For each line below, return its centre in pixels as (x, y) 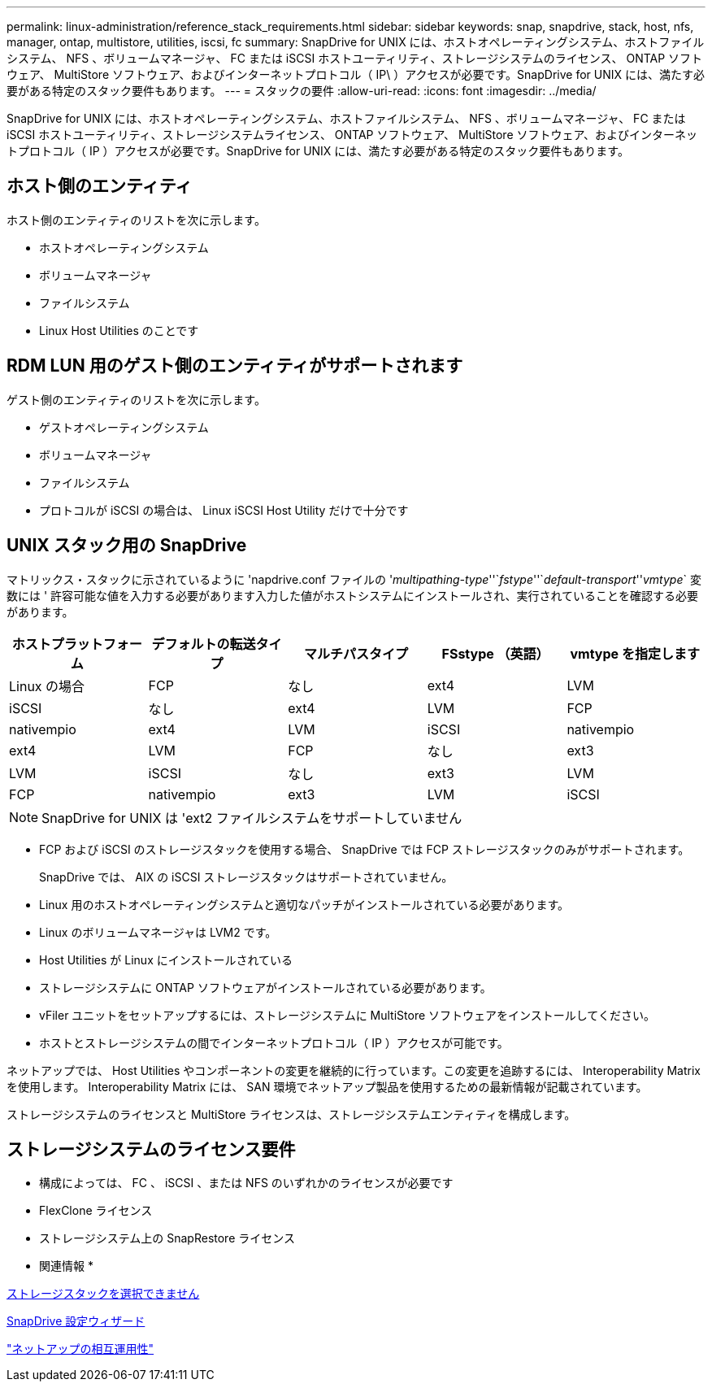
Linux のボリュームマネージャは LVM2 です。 (158, 932)
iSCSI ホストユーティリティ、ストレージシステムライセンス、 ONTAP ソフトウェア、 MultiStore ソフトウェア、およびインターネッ (352, 135)
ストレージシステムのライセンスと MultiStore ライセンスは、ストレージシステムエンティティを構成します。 (291, 1114)
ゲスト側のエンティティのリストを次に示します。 (136, 399)
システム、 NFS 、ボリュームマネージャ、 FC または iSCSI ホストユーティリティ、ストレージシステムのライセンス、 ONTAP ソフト (355, 58)
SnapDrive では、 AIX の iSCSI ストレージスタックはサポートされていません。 (246, 877)
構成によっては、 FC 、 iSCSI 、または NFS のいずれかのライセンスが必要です (246, 1183)
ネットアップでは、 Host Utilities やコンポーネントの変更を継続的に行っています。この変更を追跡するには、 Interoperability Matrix (354, 1070)
